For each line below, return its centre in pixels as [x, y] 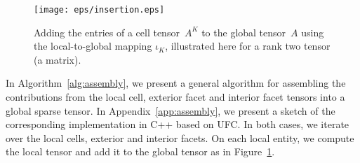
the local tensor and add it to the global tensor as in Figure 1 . [140, 151]
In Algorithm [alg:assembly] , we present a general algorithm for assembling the [176, 83]
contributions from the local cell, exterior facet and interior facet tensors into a [175, 97]
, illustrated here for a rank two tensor [248, 46]
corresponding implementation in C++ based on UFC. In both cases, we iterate [178, 124]
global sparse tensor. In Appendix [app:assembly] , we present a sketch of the [171, 110]
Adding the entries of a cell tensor [107, 32]
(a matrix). [58, 59]
